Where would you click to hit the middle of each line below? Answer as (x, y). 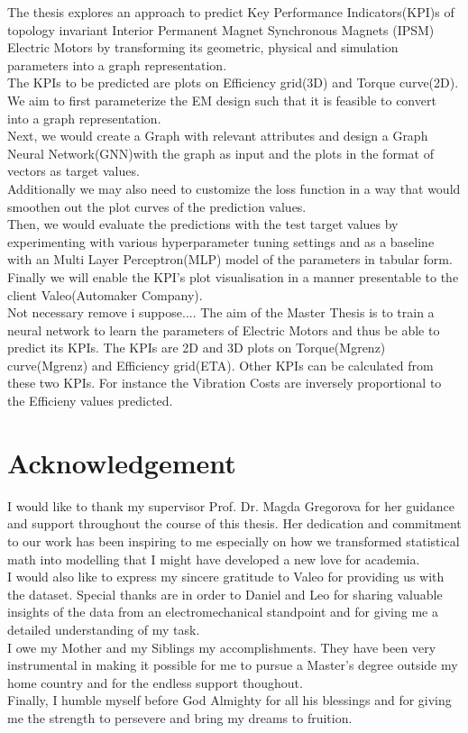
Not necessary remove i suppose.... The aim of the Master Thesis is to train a (221, 312)
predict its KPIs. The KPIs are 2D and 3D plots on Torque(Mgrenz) (197, 348)
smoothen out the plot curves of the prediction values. (157, 206)
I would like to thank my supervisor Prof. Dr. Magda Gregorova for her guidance (231, 505)
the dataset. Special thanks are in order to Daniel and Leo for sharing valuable (225, 594)
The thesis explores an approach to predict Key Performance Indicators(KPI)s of (231, 12)
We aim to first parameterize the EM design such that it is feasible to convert (222, 100)
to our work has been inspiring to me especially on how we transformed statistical (234, 541)
